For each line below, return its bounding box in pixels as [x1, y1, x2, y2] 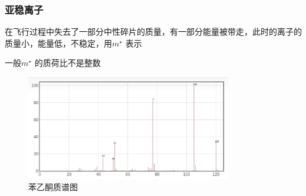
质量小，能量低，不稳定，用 [5, 36, 112, 49]
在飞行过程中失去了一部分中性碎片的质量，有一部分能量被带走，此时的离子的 [5, 25, 302, 38]
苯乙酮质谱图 [28, 181, 78, 193]
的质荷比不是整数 [34, 57, 101, 69]
